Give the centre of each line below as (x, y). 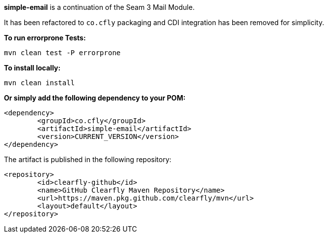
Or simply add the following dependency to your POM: (95, 98)
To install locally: (32, 68)
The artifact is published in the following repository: (88, 159)
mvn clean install (40, 83)
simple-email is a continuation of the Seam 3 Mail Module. (99, 7)
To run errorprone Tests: (45, 38)
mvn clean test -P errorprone (62, 53)
